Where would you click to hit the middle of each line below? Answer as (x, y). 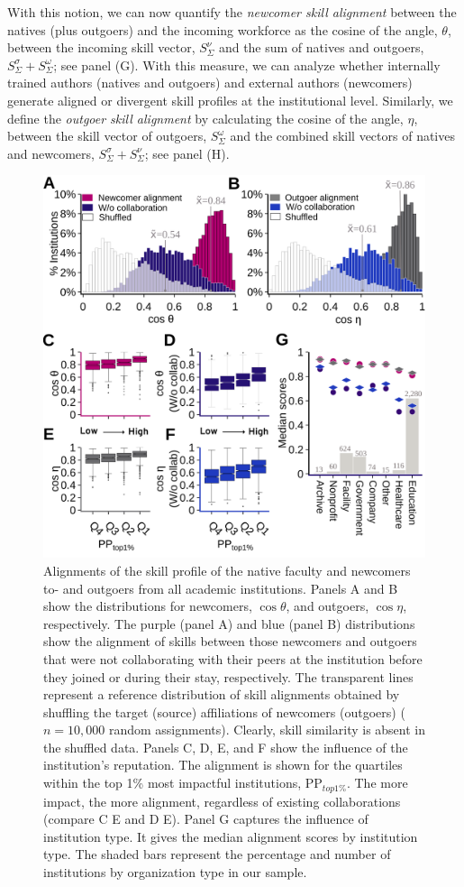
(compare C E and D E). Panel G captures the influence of (206, 819)
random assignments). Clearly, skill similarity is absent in (267, 730)
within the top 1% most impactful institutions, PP (183, 783)
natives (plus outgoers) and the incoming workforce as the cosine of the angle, (223, 29)
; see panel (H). (187, 153)
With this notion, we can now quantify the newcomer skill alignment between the (232, 12)
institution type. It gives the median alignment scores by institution (231, 836)
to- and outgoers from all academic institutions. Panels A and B (221, 588)
